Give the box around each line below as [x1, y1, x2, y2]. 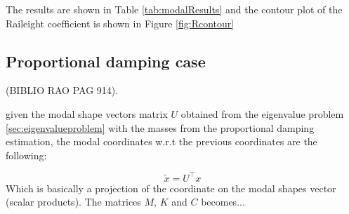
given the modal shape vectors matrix [6, 106, 168, 121]
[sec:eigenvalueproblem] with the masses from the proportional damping [6, 120, 315, 135]
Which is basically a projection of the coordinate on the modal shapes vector [6, 180, 336, 195]
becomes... [201, 194, 245, 209]
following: [6, 147, 47, 162]
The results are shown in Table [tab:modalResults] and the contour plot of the [6, 2, 343, 16]
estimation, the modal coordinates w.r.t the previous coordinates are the [6, 134, 317, 149]
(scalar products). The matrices [6, 194, 141, 209]
